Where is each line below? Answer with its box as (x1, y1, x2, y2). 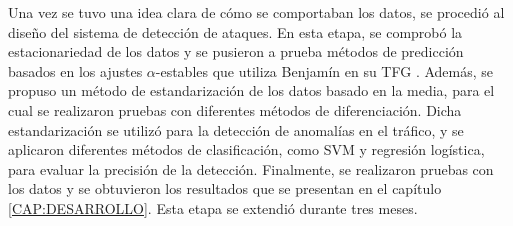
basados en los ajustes (8, 60, 143, 81)
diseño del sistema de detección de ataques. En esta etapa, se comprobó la (8, 21, 463, 42)
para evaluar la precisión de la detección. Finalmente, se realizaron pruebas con (8, 158, 494, 179)
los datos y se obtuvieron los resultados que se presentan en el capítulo (8, 178, 442, 199)
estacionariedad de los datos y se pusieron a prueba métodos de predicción (8, 41, 464, 62)
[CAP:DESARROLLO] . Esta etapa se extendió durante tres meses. (8, 197, 418, 218)
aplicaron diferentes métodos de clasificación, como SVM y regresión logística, (8, 139, 485, 160)
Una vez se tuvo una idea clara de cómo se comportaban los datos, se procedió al (8, 2, 505, 22)
